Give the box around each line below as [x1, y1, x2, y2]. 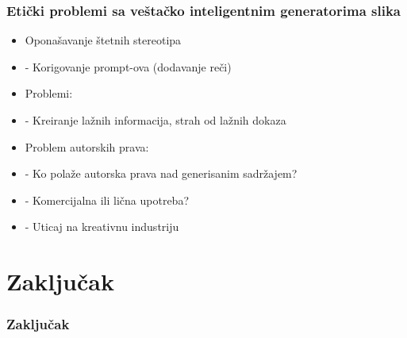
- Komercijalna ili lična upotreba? [25, 191, 190, 208]
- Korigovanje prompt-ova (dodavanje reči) [25, 58, 232, 75]
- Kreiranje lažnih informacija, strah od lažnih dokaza [25, 112, 286, 128]
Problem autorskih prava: [25, 138, 149, 155]
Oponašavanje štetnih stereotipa [25, 32, 182, 48]
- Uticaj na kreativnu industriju [25, 218, 179, 235]
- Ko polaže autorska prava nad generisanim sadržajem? [25, 165, 298, 182]
